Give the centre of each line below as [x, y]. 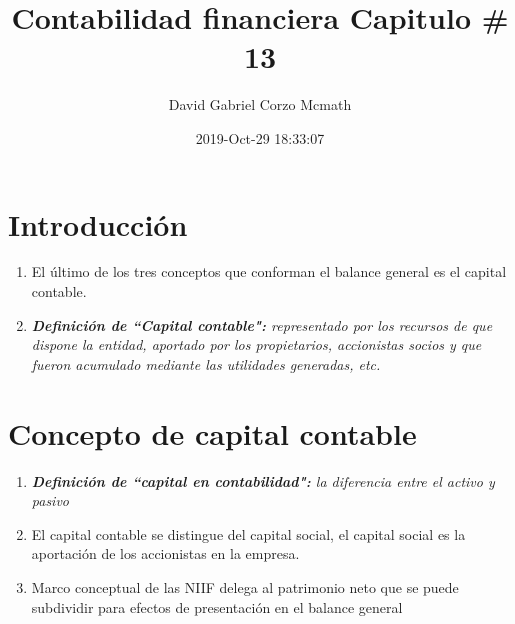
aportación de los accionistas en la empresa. [165, 553]
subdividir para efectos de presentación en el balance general [217, 606]
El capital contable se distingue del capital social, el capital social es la [248, 533]
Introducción [98, 223]
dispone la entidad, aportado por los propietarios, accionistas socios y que [256, 344]
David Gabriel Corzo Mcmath [260, 104]
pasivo [50, 500]
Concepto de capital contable [212, 432]
